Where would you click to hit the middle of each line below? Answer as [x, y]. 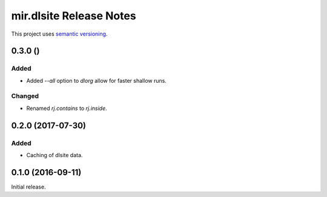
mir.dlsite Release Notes [74, 16]
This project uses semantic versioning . [59, 34]
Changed [25, 96]
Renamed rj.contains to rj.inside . [67, 108]
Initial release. [28, 187]
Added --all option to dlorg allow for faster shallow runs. [96, 80]
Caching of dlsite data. [54, 155]
